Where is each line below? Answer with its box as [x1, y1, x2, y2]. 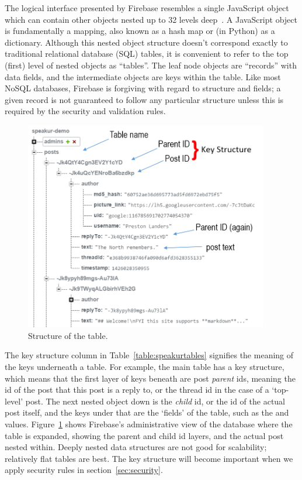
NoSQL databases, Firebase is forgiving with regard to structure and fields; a [5, 82, 281, 94]
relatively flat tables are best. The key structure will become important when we [5, 452, 293, 464]
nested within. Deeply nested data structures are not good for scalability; [5, 441, 267, 453]
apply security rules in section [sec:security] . [5, 464, 163, 476]
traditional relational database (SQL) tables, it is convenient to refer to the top [5, 47, 289, 60]
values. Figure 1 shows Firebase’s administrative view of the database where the [5, 418, 293, 430]
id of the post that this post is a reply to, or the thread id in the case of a [5, 383, 269, 396]
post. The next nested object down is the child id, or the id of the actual [25, 395, 286, 407]
